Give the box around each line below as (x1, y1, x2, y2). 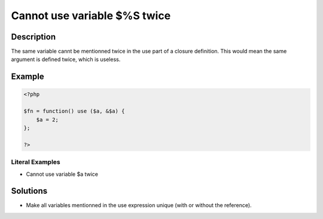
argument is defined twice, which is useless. (11, 56, 121, 63)
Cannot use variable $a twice (26, 171, 99, 178)
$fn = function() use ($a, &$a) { (23, 108, 125, 115)
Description (11, 32, 56, 42)
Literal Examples (11, 158, 60, 166)
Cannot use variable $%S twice (11, 9, 171, 22)
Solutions (11, 186, 48, 196)
